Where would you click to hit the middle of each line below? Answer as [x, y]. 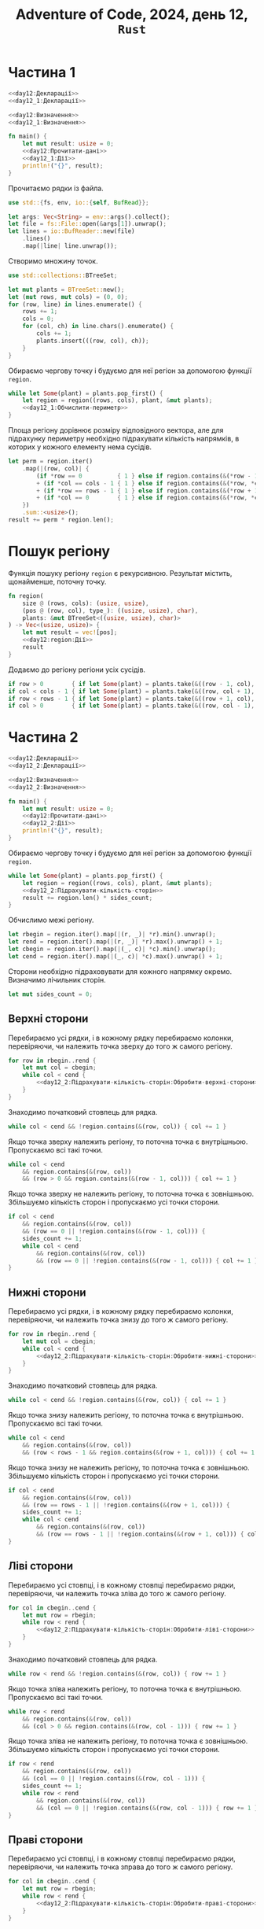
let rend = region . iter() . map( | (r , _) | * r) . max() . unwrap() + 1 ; [115, 942]
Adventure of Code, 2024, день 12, [132, 15]
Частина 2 [43, 738]
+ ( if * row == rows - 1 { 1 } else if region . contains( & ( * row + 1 [147, 491]
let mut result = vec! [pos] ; [70, 633]
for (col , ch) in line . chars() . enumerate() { [98, 326]
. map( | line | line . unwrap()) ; [70, 246]
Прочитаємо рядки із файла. [56, 188]
